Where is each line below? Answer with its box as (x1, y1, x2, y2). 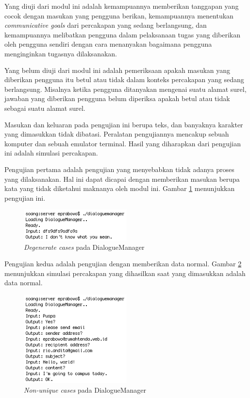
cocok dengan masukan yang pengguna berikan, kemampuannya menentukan (4, 10, 233, 20)
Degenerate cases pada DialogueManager (24, 242, 145, 252)
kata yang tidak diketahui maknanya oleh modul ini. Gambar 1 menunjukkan (4, 183, 235, 193)
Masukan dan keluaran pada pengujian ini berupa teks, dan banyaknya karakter (4, 119, 243, 129)
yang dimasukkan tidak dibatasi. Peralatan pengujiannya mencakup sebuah (4, 129, 229, 139)
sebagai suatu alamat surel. (4, 103, 85, 113)
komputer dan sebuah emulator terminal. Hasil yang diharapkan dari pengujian (4, 138, 241, 148)
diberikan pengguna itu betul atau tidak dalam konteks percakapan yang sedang (4, 74, 244, 85)
